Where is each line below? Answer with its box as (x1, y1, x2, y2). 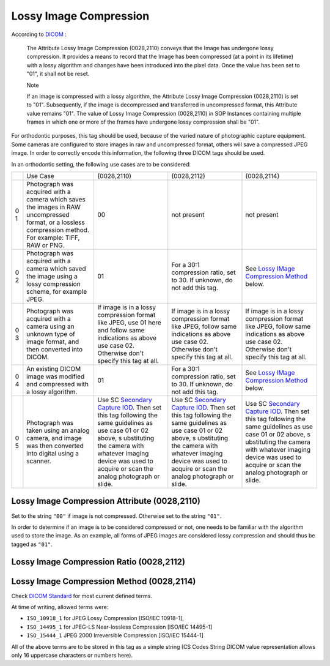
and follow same (97, 326, 145, 335)
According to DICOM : (11, 31, 67, 38)
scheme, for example (26, 288, 87, 296)
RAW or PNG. (26, 241, 65, 250)
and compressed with (26, 380, 89, 389)
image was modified (26, 372, 85, 381)
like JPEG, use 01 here (97, 318, 161, 327)
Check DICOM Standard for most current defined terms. (11, 592, 153, 599)
